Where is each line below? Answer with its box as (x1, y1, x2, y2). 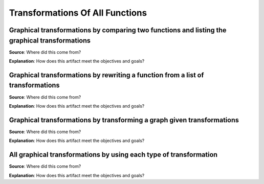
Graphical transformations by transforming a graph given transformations (9, 115, 239, 124)
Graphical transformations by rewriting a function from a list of (9, 71, 204, 79)
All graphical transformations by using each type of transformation (9, 151, 218, 159)
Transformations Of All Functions (9, 7, 147, 18)
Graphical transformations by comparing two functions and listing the (9, 26, 227, 34)
